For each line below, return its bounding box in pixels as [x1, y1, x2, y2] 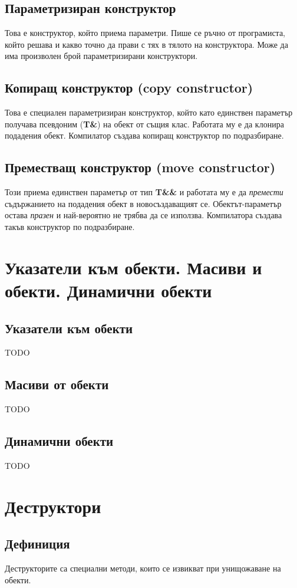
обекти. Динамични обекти [5, 278, 212, 302]
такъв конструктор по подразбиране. [5, 220, 135, 232]
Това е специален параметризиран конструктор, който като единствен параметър [5, 106, 293, 119]
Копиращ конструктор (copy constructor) [5, 78, 253, 97]
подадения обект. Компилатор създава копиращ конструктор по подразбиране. [5, 129, 284, 142]
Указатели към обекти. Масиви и [5, 255, 262, 279]
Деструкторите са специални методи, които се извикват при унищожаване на [5, 562, 281, 574]
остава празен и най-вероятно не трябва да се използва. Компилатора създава [5, 209, 282, 221]
